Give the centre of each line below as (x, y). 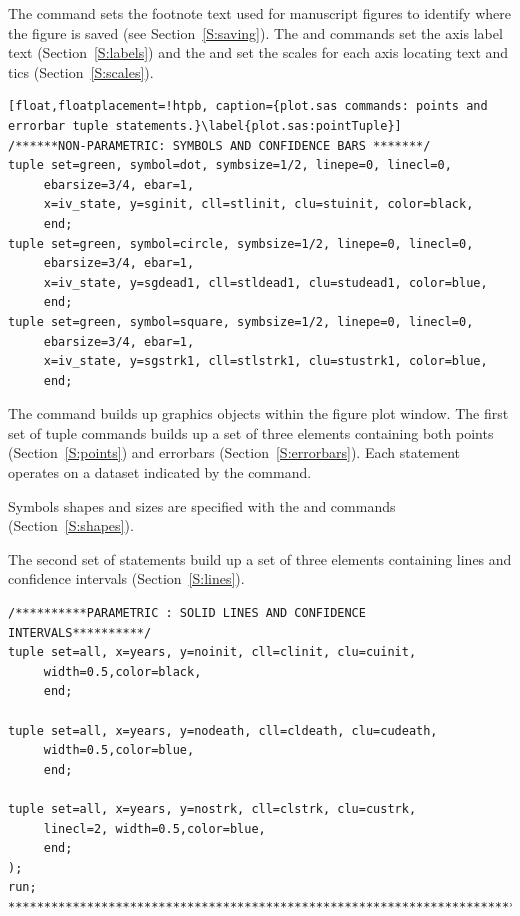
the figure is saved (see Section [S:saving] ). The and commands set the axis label (255, 32)
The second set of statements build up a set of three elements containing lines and (260, 558)
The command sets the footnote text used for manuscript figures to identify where (259, 13)
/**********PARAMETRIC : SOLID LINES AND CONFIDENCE (187, 613)
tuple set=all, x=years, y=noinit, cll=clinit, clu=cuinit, (212, 652)
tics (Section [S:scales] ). (81, 71)
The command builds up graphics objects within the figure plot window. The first (258, 413)
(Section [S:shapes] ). (71, 525)
